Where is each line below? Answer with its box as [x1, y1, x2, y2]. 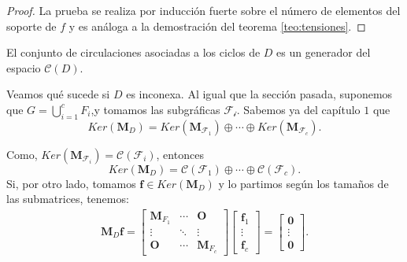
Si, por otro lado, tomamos [6, 175, 136, 191]
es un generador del [276, 44, 371, 61]
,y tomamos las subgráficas [91, 101, 220, 117]
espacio [6, 59, 41, 76]
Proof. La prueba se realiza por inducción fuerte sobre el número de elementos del [6, 2, 401, 18]
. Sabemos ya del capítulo [236, 101, 361, 117]
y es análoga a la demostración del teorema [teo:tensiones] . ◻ [68, 17, 366, 34]
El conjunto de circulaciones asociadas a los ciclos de [6, 44, 261, 61]
